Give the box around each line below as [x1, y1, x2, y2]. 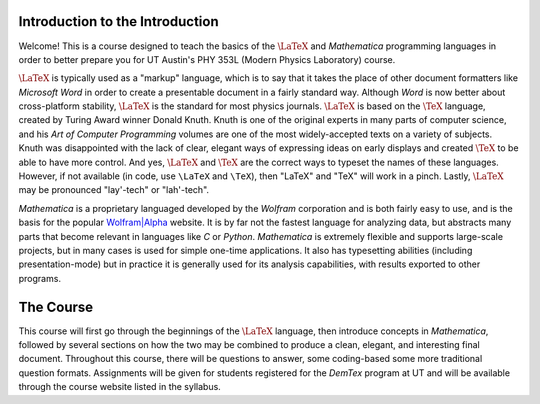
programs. [18, 272, 62, 284]
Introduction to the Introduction [18, 13, 219, 30]
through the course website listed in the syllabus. [18, 381, 222, 393]
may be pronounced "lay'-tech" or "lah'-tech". [18, 184, 210, 196]
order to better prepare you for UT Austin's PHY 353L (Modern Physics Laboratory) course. [18, 53, 396, 65]
